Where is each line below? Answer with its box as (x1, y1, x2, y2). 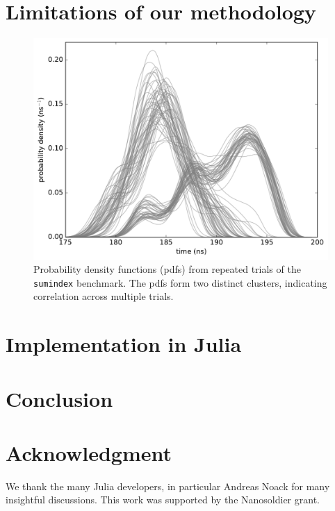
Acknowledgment (6, 438, 172, 467)
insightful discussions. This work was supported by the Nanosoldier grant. (6, 492, 320, 507)
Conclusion (6, 384, 113, 412)
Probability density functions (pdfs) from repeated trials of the (33, 262, 301, 276)
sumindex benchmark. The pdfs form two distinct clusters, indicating (33, 275, 327, 290)
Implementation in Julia (6, 330, 242, 358)
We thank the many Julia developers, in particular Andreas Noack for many (6, 478, 330, 493)
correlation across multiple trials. (33, 289, 174, 303)
